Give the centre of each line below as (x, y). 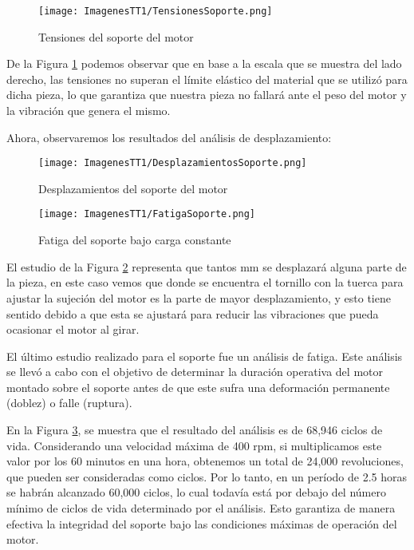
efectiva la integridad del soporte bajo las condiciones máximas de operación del (202, 523)
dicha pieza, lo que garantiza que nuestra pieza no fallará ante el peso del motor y (207, 95)
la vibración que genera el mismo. (89, 111)
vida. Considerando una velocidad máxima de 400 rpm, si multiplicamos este (194, 445)
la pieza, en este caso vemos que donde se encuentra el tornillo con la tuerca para (205, 282)
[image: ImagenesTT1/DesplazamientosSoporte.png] (173, 163)
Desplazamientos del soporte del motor (133, 188)
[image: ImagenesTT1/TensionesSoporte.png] (156, 11)
